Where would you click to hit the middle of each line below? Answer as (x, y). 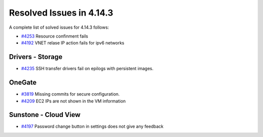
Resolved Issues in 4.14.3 (61, 13)
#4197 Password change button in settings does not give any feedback (92, 126)
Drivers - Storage (36, 57)
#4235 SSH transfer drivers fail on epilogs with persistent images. (87, 69)
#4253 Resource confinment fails (55, 36)
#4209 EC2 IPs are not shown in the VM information (74, 101)
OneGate (23, 83)
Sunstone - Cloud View (45, 115)
